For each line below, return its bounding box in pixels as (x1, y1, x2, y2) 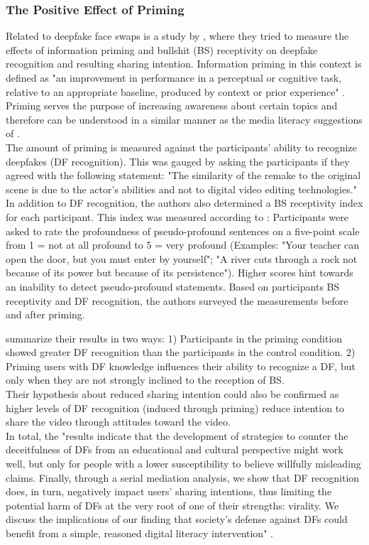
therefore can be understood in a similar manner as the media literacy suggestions (6, 112, 363, 126)
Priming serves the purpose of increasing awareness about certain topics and (6, 98, 338, 113)
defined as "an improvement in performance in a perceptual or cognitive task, (6, 70, 342, 85)
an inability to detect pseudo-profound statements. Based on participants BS (6, 279, 340, 293)
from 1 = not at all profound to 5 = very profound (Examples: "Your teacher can (6, 237, 360, 252)
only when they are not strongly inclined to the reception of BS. (6, 372, 285, 387)
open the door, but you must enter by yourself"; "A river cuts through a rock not (6, 251, 358, 266)
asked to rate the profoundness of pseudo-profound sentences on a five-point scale (6, 223, 360, 238)
